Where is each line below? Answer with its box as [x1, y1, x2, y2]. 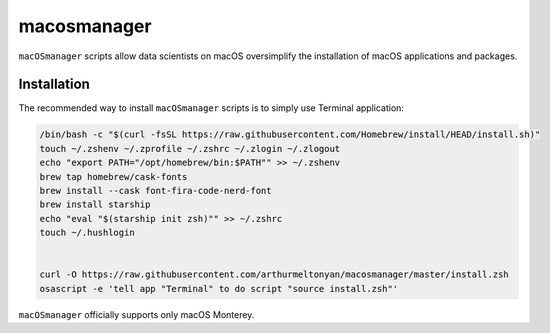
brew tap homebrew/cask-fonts [39, 171, 188, 182]
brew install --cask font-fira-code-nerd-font [39, 185, 272, 196]
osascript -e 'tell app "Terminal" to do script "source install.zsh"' [39, 283, 399, 294]
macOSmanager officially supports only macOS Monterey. [18, 308, 255, 320]
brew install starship [39, 199, 151, 210]
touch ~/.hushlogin [39, 227, 135, 239]
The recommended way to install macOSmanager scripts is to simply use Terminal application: [18, 102, 405, 114]
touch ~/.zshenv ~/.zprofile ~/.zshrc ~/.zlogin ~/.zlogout [39, 143, 341, 154]
